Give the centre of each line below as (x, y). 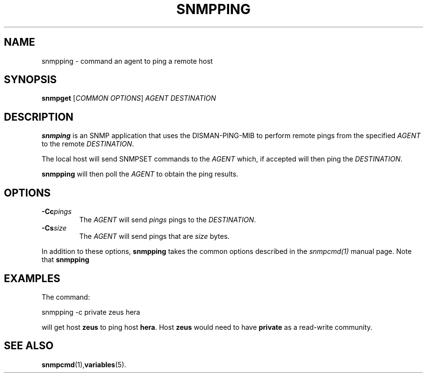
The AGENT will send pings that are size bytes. (154, 236)
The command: (66, 297)
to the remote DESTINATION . (88, 144)
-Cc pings (57, 212)
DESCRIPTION (39, 117)
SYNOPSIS (30, 80)
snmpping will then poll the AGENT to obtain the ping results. (140, 174)
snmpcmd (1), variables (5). (84, 364)
